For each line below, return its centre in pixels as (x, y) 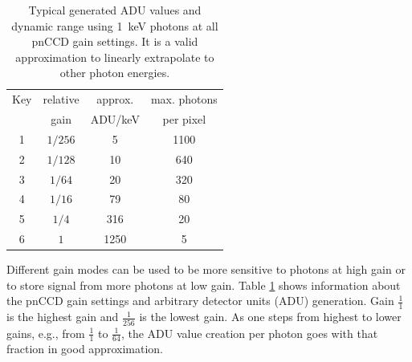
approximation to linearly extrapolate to (115, 57)
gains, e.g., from (46, 333)
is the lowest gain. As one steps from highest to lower (270, 317)
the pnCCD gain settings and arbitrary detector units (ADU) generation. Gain (200, 301)
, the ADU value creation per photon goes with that (249, 333)
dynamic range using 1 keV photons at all (115, 25)
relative (61, 99)
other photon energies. (115, 73)
